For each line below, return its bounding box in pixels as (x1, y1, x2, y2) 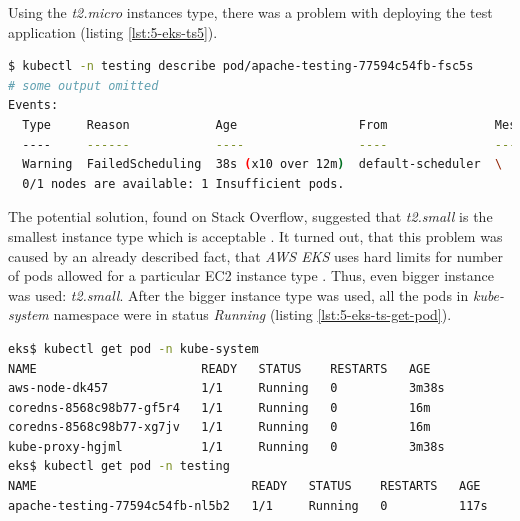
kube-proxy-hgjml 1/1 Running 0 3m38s (8, 439, 445, 454)
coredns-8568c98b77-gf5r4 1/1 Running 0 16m (8, 400, 431, 415)
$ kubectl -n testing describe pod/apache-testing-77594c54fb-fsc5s (8, 59, 474, 74)
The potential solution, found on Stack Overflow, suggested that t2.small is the (8, 206, 493, 227)
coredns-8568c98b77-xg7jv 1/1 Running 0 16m (8, 420, 431, 435)
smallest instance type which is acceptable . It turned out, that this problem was (8, 225, 503, 246)
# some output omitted (8, 78, 159, 93)
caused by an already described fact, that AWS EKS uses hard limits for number (8, 245, 504, 266)
